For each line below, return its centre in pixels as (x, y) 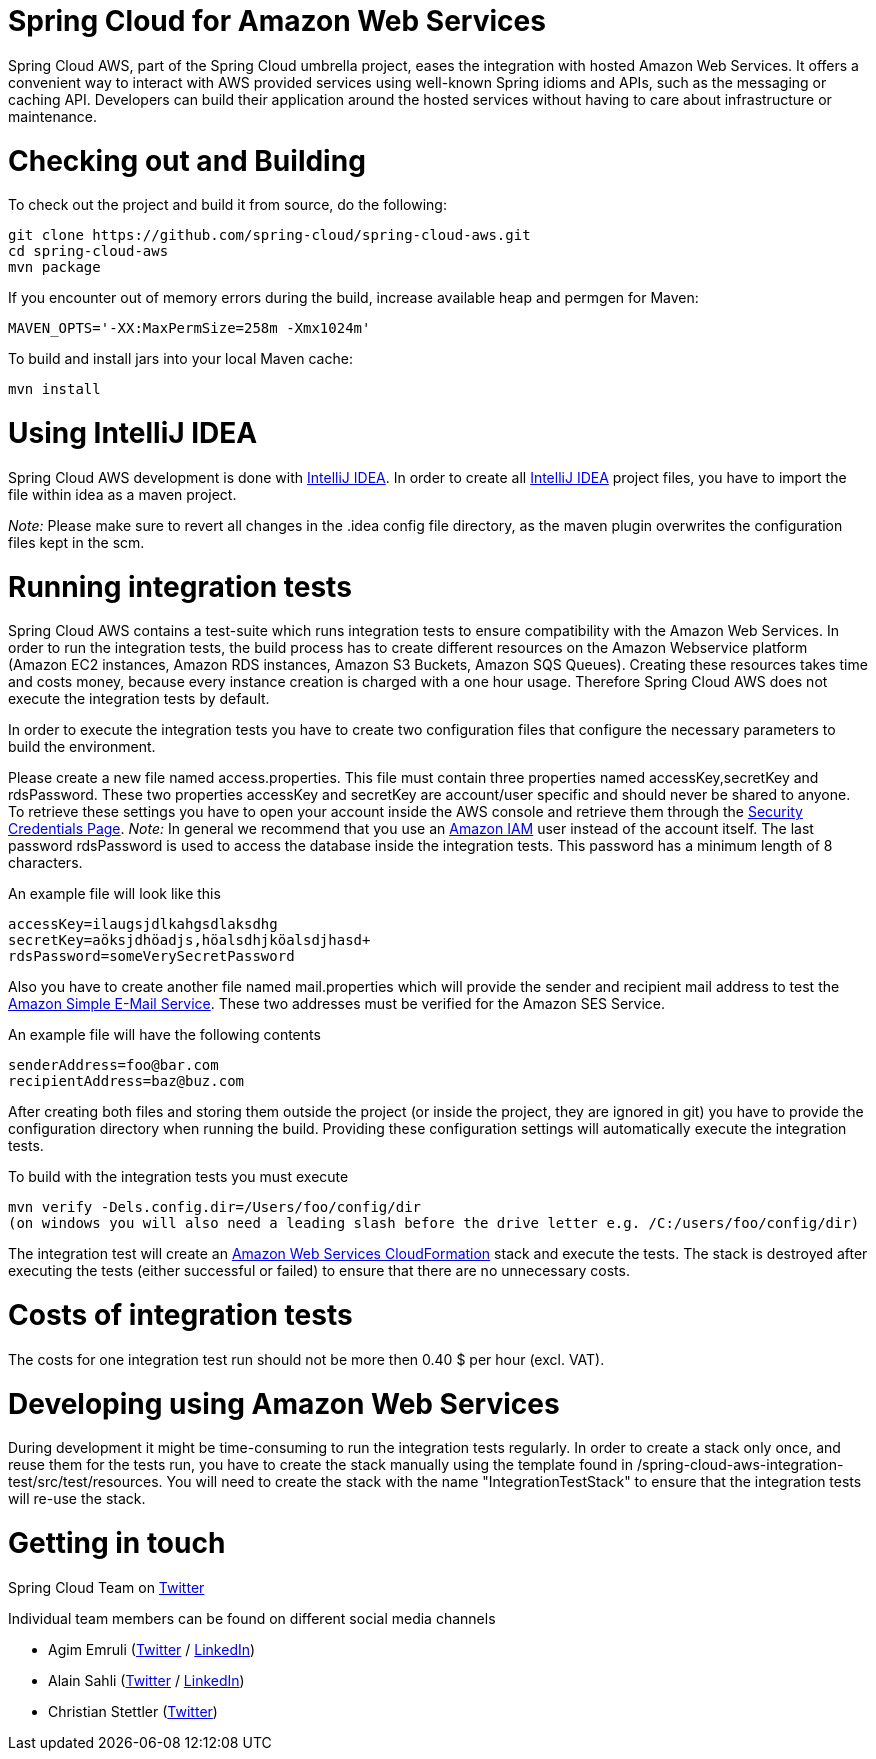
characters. (45, 863)
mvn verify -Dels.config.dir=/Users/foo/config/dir (215, 1207)
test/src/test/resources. (85, 1482)
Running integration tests (180, 586)
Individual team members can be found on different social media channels (252, 1618)
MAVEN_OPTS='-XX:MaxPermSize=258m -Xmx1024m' (189, 328)
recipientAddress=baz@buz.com (126, 1081)
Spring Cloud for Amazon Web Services (277, 21)
